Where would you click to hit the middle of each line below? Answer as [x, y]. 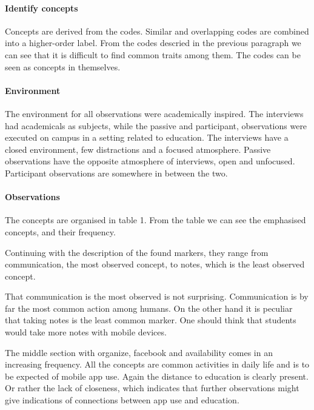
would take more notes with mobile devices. [86, 332]
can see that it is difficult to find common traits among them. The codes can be [153, 54]
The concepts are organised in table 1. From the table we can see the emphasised [155, 220]
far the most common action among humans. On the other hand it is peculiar [149, 308]
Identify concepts [42, 8]
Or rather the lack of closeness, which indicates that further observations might [152, 388]
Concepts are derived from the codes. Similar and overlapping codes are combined [157, 31]
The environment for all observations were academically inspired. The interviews [154, 113]
